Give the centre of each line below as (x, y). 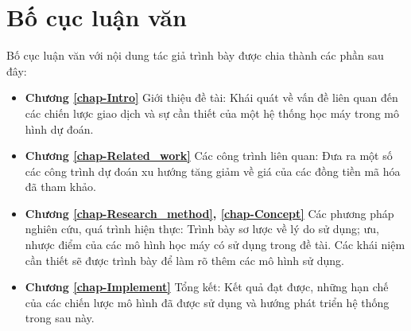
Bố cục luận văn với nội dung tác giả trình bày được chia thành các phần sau (195, 55)
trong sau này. (60, 318)
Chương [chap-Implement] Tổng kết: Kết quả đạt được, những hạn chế (207, 287)
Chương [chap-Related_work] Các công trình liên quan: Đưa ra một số (209, 156)
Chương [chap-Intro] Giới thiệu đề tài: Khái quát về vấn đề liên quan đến (211, 97)
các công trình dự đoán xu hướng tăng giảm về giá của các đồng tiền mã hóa (213, 171)
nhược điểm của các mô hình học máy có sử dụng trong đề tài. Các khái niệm (215, 245)
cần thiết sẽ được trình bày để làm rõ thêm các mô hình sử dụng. (184, 260)
